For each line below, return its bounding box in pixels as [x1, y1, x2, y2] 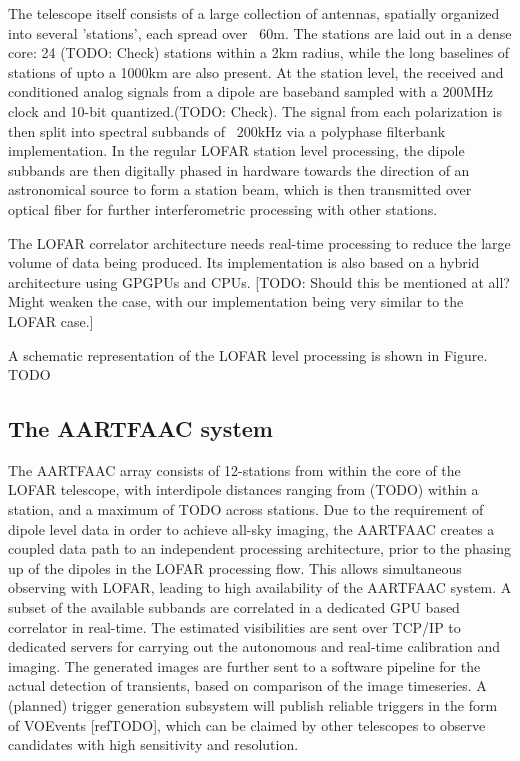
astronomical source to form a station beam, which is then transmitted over [8, 179, 472, 200]
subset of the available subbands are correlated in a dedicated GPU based [8, 597, 460, 618]
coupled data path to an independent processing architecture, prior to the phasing [8, 538, 511, 559]
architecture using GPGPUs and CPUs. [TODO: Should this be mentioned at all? [8, 271, 510, 292]
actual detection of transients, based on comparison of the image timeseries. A [8, 675, 487, 696]
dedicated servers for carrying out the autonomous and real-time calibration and [8, 636, 501, 657]
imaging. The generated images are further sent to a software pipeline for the [8, 655, 481, 676]
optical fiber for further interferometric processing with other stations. [8, 198, 438, 219]
